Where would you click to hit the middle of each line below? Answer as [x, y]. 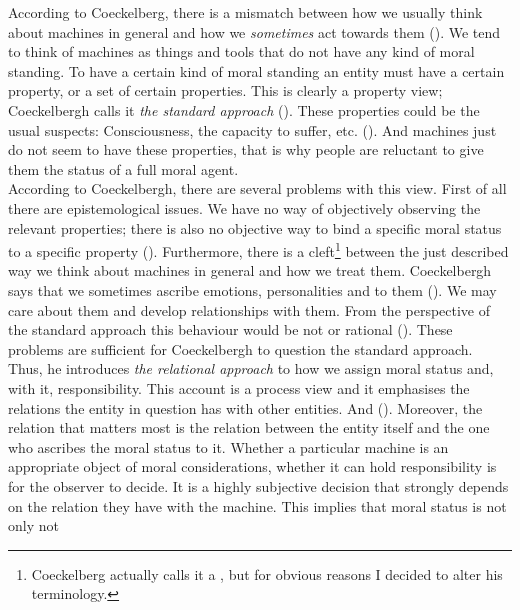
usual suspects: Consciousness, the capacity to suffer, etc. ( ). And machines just [252, 129]
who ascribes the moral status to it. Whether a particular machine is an [228, 446]
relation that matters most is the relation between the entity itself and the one [249, 427]
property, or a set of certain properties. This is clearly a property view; [225, 90]
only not [33, 525]
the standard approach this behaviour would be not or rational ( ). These [230, 329]
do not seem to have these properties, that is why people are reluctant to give [246, 149]
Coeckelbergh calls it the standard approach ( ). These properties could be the [244, 109]
